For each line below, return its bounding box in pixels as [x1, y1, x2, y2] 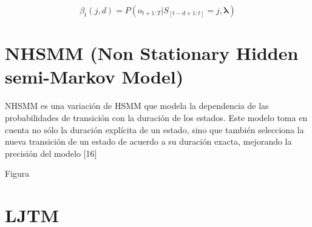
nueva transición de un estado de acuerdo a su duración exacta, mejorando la [5, 135, 292, 148]
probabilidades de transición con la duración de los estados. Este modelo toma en [5, 111, 308, 123]
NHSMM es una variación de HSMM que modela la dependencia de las [5, 99, 269, 112]
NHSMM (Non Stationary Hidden [5, 41, 299, 65]
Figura [5, 167, 30, 180]
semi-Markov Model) [5, 64, 184, 89]
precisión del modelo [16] [5, 146, 97, 159]
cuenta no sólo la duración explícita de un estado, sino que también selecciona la [5, 123, 304, 136]
